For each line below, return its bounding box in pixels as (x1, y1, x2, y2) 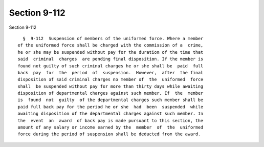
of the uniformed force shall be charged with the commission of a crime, (18, 42, 203, 48)
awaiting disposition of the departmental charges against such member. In (18, 111, 203, 117)
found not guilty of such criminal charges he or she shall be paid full (18, 63, 203, 68)
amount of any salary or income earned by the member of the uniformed (18, 125, 203, 130)
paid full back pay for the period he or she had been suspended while (18, 104, 203, 109)
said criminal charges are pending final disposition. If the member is (18, 56, 203, 62)
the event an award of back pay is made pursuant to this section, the (18, 118, 203, 123)
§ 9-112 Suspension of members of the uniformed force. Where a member (22, 36, 203, 41)
